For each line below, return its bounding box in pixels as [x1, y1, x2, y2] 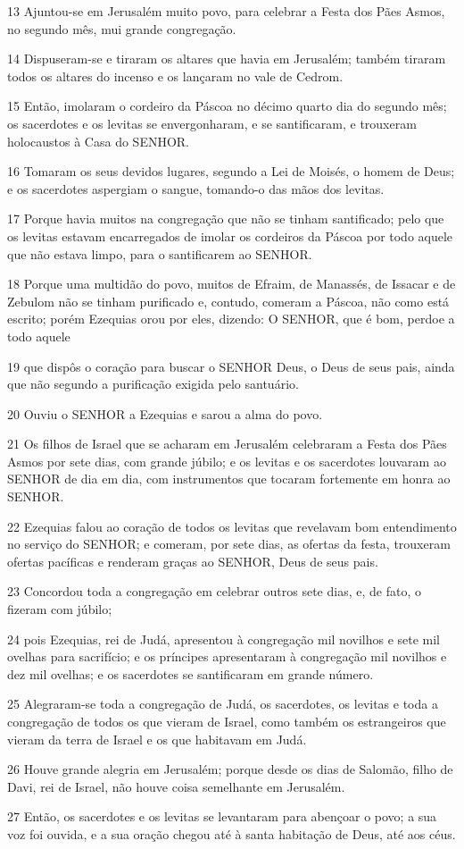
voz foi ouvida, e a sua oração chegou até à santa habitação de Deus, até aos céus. [7, 824, 456, 843]
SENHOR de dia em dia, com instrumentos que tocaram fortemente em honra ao [7, 469, 451, 488]
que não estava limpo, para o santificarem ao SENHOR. [7, 244, 312, 263]
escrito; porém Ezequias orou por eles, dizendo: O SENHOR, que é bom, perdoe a [7, 309, 455, 328]
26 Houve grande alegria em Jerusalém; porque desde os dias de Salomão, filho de [7, 760, 453, 778]
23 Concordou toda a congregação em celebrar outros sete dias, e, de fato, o [7, 582, 421, 601]
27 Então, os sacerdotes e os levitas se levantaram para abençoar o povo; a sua [7, 807, 437, 826]
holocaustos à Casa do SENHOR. [7, 131, 190, 150]
